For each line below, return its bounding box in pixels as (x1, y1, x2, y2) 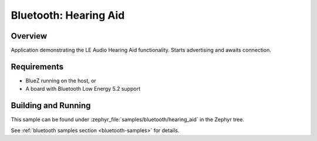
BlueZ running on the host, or (25, 77, 96, 84)
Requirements (11, 61, 64, 71)
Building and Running (11, 101, 91, 111)
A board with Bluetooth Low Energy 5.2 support (25, 85, 141, 92)
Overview (11, 31, 48, 41)
